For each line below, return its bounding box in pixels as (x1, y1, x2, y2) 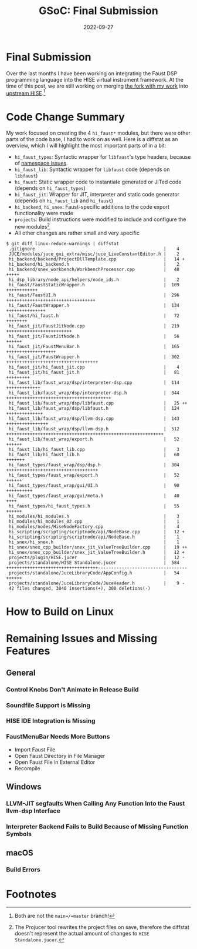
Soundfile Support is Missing (6, 701, 91, 709)
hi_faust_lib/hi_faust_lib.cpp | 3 (8, 446, 180, 452)
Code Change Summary (6, 110, 125, 123)
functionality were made (14, 210, 73, 217)
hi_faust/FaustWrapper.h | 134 (8, 302, 180, 308)
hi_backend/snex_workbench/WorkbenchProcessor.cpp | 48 (8, 266, 180, 272)
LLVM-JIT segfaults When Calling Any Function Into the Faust (6, 800, 185, 808)
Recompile (14, 764, 40, 771)
